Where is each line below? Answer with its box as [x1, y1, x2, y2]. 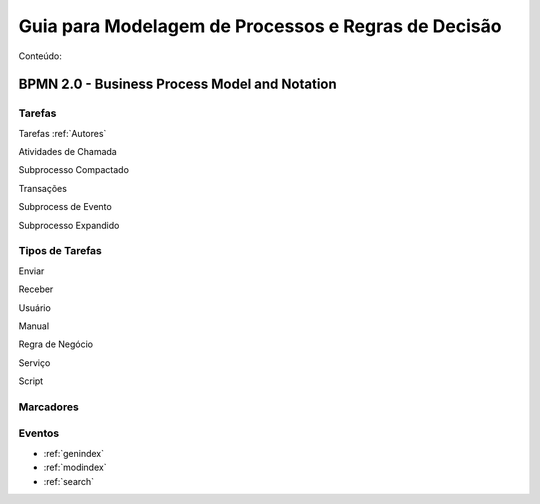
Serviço [18, 356, 51, 369]
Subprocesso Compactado [18, 164, 130, 176]
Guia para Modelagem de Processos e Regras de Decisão [18, 15, 502, 37]
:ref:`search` [43, 475, 95, 487]
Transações [18, 182, 67, 194]
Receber [18, 283, 54, 295]
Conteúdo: [18, 50, 62, 62]
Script [18, 375, 44, 387]
